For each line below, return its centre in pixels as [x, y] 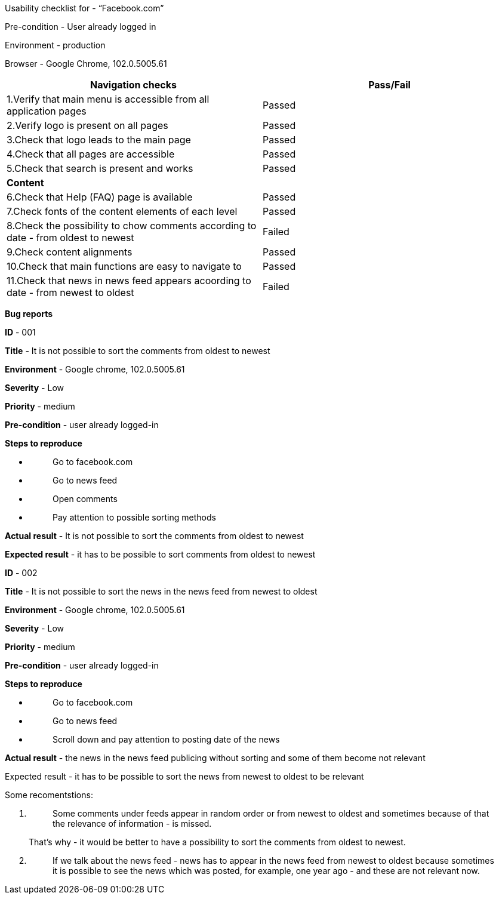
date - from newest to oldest [70, 293]
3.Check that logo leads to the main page [99, 140]
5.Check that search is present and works [100, 168]
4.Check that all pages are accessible [91, 154]
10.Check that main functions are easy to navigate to [124, 266]
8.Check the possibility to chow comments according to [132, 226]
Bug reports [29, 314]
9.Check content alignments [70, 252]
